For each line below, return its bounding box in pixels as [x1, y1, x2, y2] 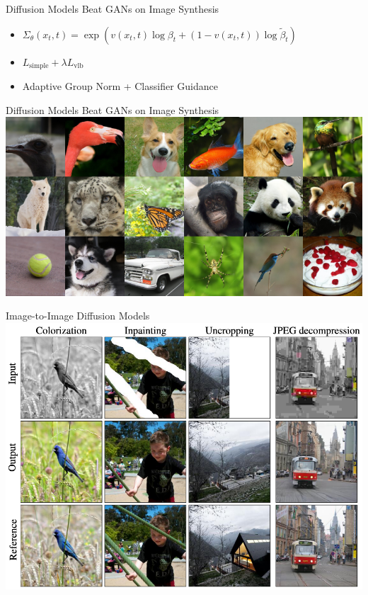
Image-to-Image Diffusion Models [6, 308, 150, 323]
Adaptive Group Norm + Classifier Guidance [22, 79, 219, 93]
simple [29, 62, 49, 70]
